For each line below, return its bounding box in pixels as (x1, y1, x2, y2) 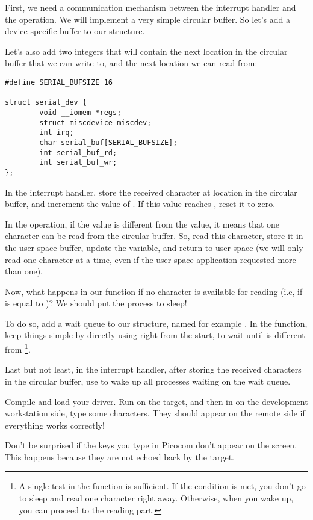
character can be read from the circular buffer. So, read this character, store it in (5, 229, 303, 242)
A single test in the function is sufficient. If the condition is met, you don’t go (19, 480, 306, 492)
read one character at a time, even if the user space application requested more (5, 253, 296, 265)
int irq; (39, 128, 74, 137)
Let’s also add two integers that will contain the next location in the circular (5, 45, 288, 57)
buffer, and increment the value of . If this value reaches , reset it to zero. (5, 197, 276, 210)
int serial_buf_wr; (39, 158, 117, 167)
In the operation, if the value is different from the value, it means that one (5, 217, 280, 230)
